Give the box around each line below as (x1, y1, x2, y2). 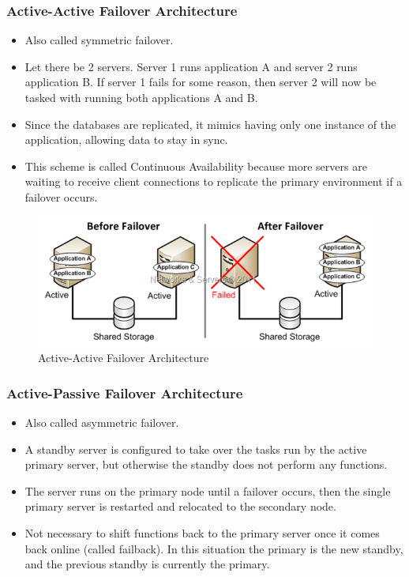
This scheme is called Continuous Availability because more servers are (24, 157, 367, 174)
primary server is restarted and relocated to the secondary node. (24, 498, 336, 515)
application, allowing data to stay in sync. (24, 131, 228, 148)
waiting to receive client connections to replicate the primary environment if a (24, 173, 403, 190)
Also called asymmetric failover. (24, 414, 179, 431)
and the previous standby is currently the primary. (24, 556, 270, 572)
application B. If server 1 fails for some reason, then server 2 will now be (24, 74, 377, 90)
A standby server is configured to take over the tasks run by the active (24, 440, 367, 457)
